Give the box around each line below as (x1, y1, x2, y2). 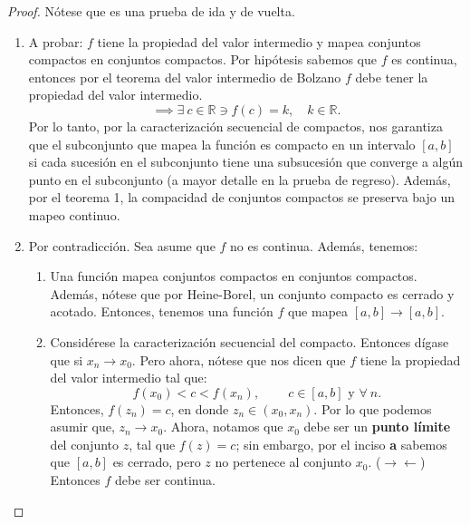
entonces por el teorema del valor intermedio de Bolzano (28, 67, 341, 86)
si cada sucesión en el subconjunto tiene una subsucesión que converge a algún (28, 152, 464, 171)
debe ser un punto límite (303, 417, 451, 436)
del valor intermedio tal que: (50, 368, 207, 387)
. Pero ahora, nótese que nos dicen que (131, 350, 346, 369)
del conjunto (50, 434, 120, 453)
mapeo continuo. (28, 205, 120, 224)
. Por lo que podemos (313, 399, 432, 418)
